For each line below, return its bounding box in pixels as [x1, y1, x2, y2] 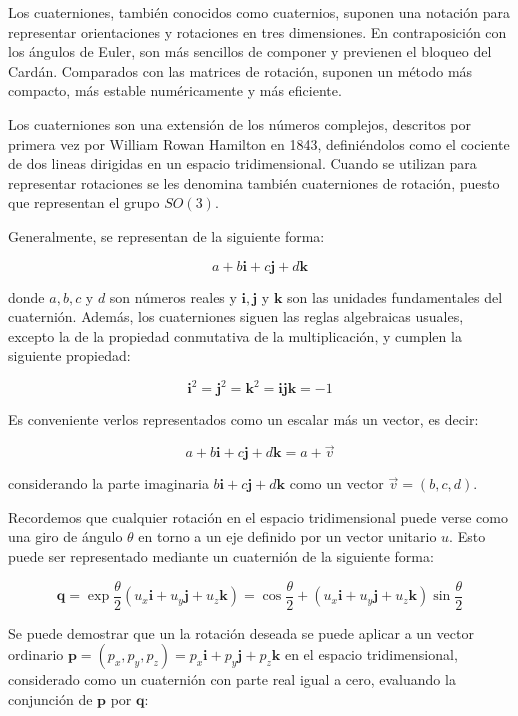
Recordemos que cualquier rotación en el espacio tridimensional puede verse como [8, 506, 508, 527]
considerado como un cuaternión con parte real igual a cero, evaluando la [8, 669, 456, 690]
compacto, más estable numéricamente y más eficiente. [8, 80, 342, 101]
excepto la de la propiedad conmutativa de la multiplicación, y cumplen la [8, 325, 462, 346]
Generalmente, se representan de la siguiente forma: [8, 225, 325, 246]
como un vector [289, 473, 384, 494]
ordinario [8, 644, 64, 665]
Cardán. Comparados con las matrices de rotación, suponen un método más [8, 60, 473, 81]
